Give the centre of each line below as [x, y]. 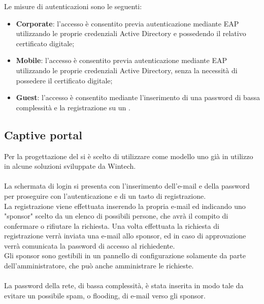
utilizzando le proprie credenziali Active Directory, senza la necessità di [127, 70]
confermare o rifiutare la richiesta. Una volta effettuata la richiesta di [112, 225]
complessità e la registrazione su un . [73, 107]
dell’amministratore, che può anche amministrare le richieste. [99, 266]
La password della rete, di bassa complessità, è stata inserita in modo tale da [124, 285]
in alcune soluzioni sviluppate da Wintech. [70, 166]
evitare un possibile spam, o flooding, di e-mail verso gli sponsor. [105, 295]
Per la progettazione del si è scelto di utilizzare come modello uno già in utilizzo [129, 156]
